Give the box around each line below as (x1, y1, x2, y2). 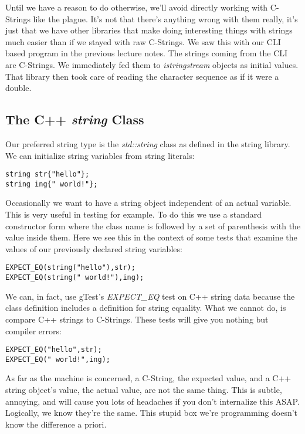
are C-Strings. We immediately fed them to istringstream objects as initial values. (5, 58, 299, 70)
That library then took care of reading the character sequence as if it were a (5, 70, 279, 82)
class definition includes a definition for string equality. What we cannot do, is (5, 301, 286, 314)
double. (5, 82, 32, 94)
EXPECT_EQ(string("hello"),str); (5, 263, 135, 272)
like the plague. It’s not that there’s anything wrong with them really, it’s (33, 12, 298, 25)
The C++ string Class (5, 110, 144, 128)
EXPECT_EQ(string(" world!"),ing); (5, 273, 144, 282)
